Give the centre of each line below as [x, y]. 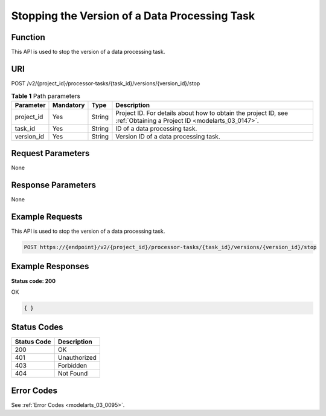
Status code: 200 [34, 281]
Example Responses [50, 266]
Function [28, 37]
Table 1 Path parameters [46, 96]
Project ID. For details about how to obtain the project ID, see [202, 113]
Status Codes [37, 327]
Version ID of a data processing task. [168, 136]
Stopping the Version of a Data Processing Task [133, 16]
